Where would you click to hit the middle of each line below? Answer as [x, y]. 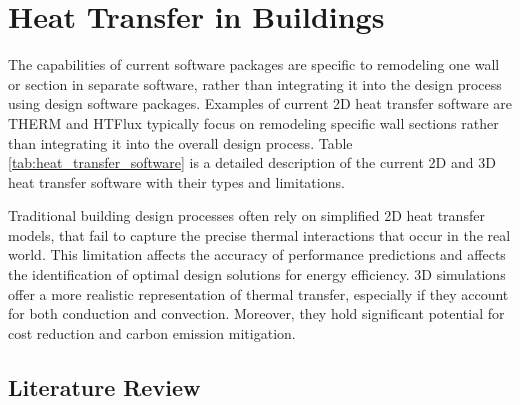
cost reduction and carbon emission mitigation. [152, 332]
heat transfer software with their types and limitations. [176, 181]
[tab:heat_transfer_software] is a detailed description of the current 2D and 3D [252, 162]
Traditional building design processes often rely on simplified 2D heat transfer [246, 215]
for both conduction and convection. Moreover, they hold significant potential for [256, 313]
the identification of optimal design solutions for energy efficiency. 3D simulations [257, 274]
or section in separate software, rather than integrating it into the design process [255, 83]
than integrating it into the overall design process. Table [180, 142]
